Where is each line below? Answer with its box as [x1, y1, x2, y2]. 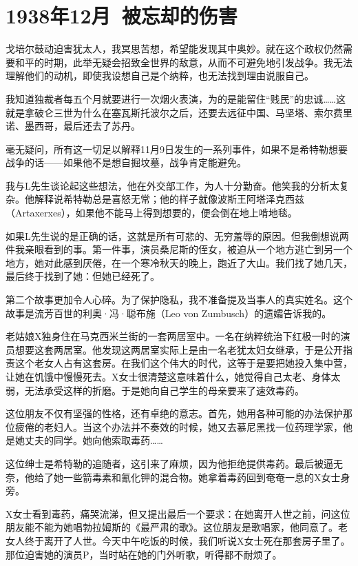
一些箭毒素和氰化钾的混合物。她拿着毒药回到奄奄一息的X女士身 [63, 469, 350, 484]
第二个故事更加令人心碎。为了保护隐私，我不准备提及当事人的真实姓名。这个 [6, 292, 352, 307]
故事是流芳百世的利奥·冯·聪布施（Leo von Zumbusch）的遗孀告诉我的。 [6, 305, 332, 320]
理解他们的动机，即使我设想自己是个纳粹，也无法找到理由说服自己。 [6, 68, 314, 83]
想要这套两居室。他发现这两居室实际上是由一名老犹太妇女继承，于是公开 [14, 342, 343, 356]
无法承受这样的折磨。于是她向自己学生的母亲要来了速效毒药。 [24, 383, 304, 397]
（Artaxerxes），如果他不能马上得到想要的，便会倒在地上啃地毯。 [6, 205, 297, 220]
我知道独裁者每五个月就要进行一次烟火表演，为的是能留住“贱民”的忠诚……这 [6, 91, 346, 105]
